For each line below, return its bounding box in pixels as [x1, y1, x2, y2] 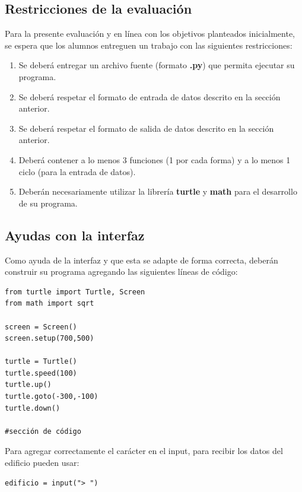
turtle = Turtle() [5, 357, 77, 366]
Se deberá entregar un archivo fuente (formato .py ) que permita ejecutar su [18, 59, 295, 71]
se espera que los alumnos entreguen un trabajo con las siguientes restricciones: [5, 39, 293, 51]
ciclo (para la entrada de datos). [18, 165, 136, 177]
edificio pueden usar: [5, 456, 80, 469]
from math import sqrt [5, 299, 94, 308]
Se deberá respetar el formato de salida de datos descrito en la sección [18, 122, 274, 134]
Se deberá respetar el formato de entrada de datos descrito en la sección [18, 90, 281, 103]
